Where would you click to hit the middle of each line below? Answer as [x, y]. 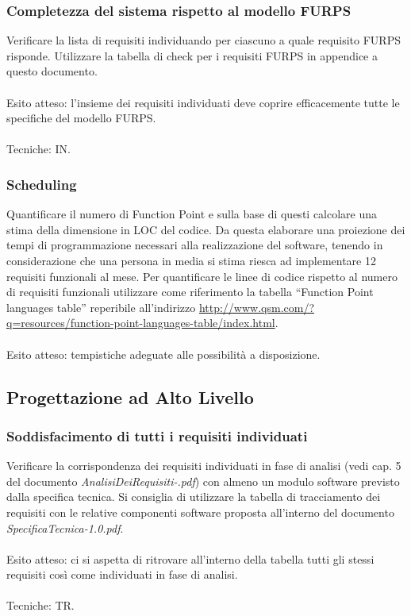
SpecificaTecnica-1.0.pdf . [65, 527]
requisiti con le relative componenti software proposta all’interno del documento [200, 512]
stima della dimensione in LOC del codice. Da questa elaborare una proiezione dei [206, 229]
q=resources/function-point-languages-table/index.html [141, 323]
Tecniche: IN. [38, 149]
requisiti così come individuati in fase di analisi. [122, 574]
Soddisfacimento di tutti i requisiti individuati [157, 435]
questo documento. [52, 71]
